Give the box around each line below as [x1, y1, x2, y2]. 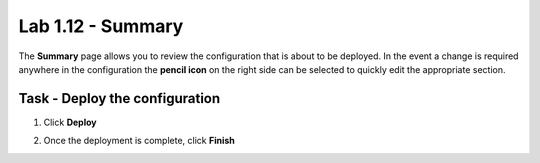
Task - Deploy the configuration [18, 90, 221, 107]
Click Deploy [43, 116, 97, 128]
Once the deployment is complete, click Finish [43, 135, 235, 147]
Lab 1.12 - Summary [18, 15, 184, 37]
